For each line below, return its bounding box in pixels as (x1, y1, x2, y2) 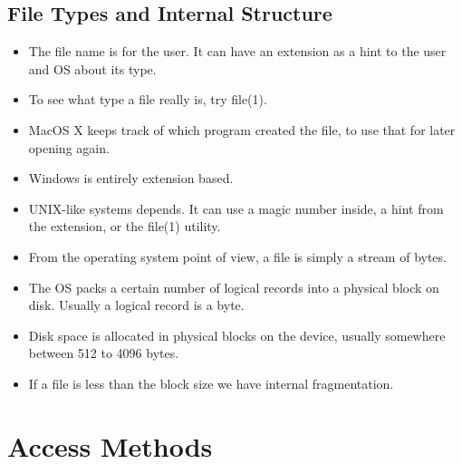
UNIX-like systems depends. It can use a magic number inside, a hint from (28, 198, 444, 217)
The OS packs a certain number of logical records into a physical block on (28, 277, 439, 296)
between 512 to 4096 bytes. (28, 343, 179, 362)
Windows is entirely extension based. (28, 169, 234, 188)
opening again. (28, 138, 110, 157)
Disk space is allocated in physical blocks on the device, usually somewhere (28, 325, 446, 344)
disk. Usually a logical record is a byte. (28, 295, 245, 314)
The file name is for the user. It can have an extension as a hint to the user (28, 42, 447, 61)
